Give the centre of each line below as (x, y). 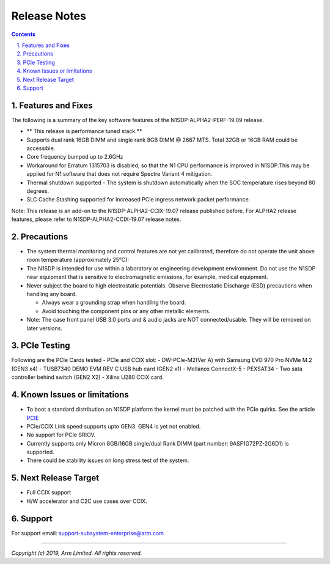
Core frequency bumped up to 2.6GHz (75, 157)
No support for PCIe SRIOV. (61, 435)
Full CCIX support (49, 493)
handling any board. (52, 294)
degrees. (38, 191)
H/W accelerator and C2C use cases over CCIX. (87, 501)
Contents (24, 34)
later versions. (44, 328)
